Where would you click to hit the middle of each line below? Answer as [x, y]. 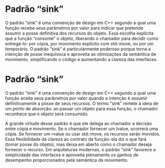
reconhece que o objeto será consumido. [47, 114]
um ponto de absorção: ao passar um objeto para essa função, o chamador [82, 108]
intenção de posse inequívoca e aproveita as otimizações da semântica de [81, 54]
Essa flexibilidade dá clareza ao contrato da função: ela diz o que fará [76, 139]
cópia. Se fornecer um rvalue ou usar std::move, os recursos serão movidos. [83, 134]
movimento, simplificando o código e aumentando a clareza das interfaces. [82, 59]
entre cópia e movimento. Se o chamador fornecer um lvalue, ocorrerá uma [82, 129]
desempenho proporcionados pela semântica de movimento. [67, 160]
